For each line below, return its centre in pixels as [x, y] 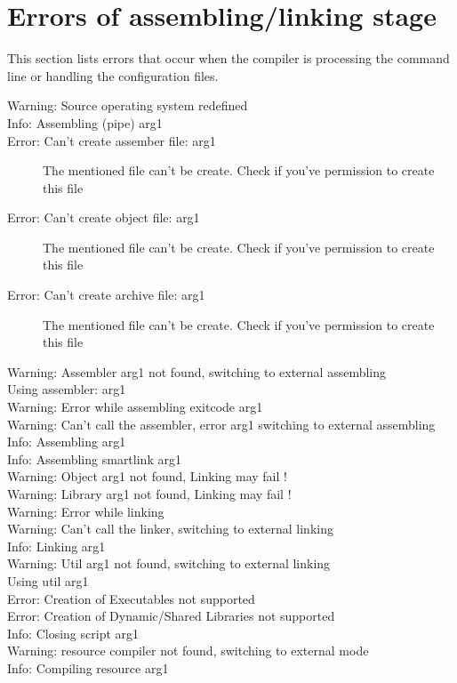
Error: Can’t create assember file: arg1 [112, 140]
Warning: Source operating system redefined [128, 105]
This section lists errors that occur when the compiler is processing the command [228, 58]
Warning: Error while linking [86, 511]
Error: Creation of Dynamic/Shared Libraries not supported [171, 616]
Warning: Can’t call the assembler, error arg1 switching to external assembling [221, 424]
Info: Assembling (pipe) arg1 [85, 122]
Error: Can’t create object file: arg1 [104, 217]
